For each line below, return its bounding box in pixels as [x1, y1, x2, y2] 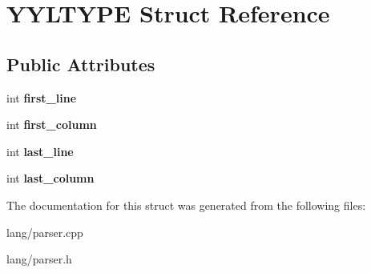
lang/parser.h [6, 251, 72, 267]
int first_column [6, 116, 97, 133]
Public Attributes [6, 51, 155, 76]
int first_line [6, 89, 77, 106]
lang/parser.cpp [6, 223, 83, 240]
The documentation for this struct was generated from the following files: [6, 196, 366, 213]
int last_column [6, 170, 95, 187]
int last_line [6, 143, 74, 159]
